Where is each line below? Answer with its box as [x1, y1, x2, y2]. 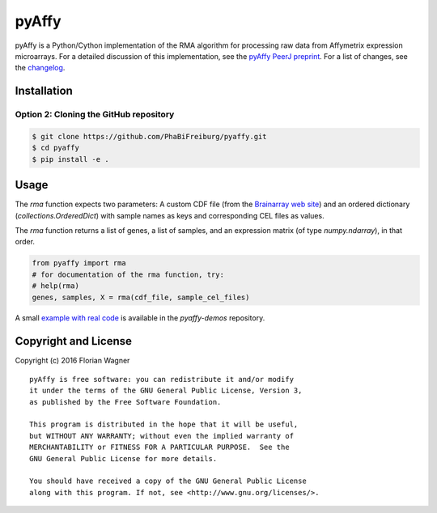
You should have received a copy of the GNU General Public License [29, 477, 307, 485]
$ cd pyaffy [32, 143, 80, 153]
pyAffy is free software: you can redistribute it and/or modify [29, 375, 295, 384]
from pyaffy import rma [32, 259, 127, 268]
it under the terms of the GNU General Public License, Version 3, [29, 386, 303, 396]
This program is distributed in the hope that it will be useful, [29, 420, 299, 429]
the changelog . [15, 63, 66, 73]
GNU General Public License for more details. [29, 454, 218, 463]
